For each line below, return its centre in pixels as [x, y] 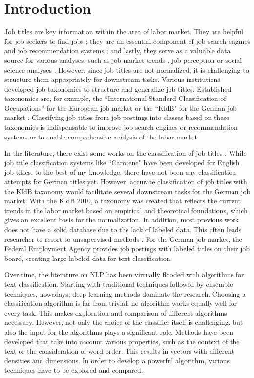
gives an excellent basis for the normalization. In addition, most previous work [122, 220]
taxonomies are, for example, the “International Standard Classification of [115, 98]
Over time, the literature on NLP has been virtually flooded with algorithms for [124, 274]
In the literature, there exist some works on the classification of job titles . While [126, 153]
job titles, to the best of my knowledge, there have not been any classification [120, 172]
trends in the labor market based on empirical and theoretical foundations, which [126, 210]
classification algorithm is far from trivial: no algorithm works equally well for [121, 303]
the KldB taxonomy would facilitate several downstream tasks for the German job [127, 191]
